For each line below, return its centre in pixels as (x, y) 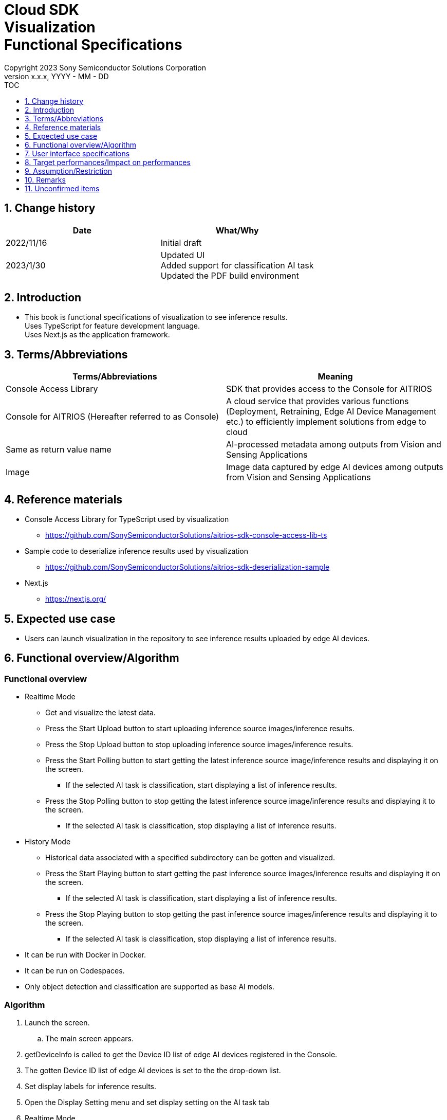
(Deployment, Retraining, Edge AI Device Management (331, 412)
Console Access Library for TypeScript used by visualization (127, 519)
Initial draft (181, 242)
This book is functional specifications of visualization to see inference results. (156, 317)
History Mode (48, 842)
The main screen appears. (89, 1038)
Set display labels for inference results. (91, 1086)
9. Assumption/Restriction (68, 171)
